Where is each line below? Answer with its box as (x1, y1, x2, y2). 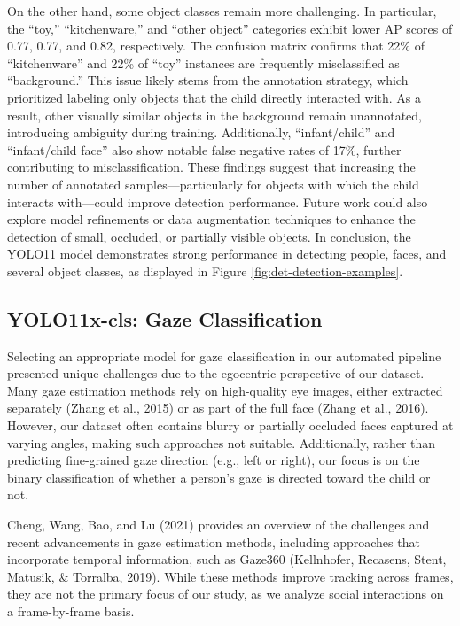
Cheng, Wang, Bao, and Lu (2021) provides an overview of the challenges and (7, 515, 430, 534)
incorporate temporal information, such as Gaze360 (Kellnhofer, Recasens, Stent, (7, 550, 447, 568)
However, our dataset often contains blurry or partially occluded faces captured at (7, 416, 454, 435)
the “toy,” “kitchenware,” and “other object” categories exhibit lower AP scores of (7, 19, 453, 37)
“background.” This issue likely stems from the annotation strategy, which (7, 71, 409, 89)
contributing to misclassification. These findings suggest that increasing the (7, 158, 416, 176)
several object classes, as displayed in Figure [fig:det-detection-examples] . (7, 261, 403, 280)
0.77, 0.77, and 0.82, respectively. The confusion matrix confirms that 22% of (7, 36, 425, 55)
